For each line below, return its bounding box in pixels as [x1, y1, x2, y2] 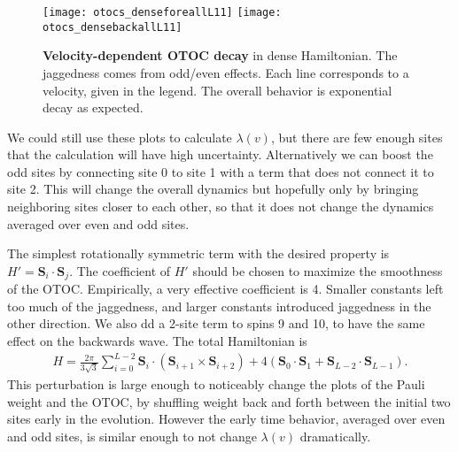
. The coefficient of [69, 261, 171, 280]
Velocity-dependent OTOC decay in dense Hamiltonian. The [43, 46, 398, 65]
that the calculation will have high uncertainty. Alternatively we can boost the [7, 145, 433, 164]
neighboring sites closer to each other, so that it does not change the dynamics [7, 197, 434, 216]
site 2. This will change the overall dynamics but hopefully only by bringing [7, 180, 419, 198]
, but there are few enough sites [270, 127, 443, 146]
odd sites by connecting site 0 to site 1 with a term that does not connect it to [7, 162, 434, 180]
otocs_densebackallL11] [43, 20, 182, 34]
